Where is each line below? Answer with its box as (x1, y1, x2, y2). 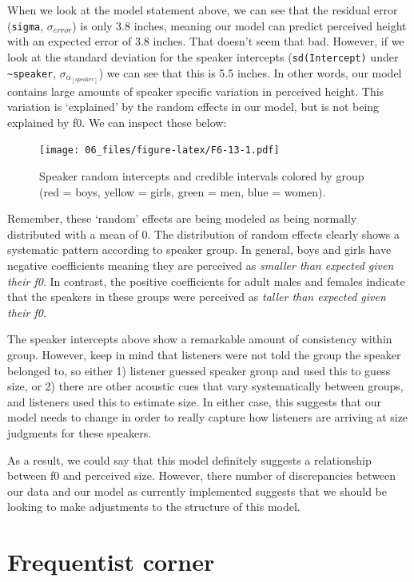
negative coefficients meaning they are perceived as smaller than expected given (7, 257, 394, 274)
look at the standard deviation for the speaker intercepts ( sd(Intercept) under (7, 48, 399, 65)
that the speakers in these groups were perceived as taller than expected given (7, 288, 386, 305)
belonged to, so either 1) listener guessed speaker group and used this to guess (7, 362, 391, 378)
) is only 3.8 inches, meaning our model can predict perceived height (72, 17, 407, 34)
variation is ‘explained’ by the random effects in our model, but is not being (7, 98, 380, 115)
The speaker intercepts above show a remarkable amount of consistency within (7, 331, 392, 347)
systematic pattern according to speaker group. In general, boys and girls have (7, 241, 392, 258)
